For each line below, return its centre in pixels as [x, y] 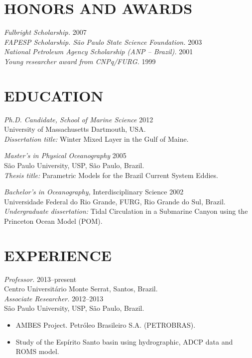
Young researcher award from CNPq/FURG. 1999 [80, 61]
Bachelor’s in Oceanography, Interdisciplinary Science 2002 [94, 192]
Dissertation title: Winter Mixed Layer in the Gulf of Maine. [96, 138]
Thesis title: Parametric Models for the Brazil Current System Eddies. [111, 175]
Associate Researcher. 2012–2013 [54, 298]
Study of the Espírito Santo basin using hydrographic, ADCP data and [124, 341]
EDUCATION [54, 95]
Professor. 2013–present [40, 279]
